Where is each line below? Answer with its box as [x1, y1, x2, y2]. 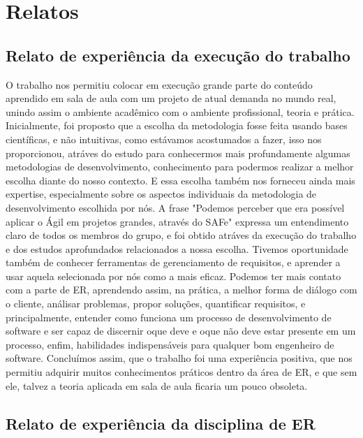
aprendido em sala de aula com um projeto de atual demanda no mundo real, [6, 91, 336, 105]
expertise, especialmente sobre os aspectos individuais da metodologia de [6, 187, 317, 201]
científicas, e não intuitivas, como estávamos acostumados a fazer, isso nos [6, 131, 322, 146]
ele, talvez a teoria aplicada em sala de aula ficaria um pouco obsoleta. [6, 378, 308, 393]
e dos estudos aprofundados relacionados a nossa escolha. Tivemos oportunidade [6, 241, 348, 256]
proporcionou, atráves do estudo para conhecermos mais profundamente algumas [6, 145, 350, 160]
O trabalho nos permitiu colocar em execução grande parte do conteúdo [6, 77, 313, 92]
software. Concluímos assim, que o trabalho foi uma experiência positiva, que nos [6, 351, 353, 365]
